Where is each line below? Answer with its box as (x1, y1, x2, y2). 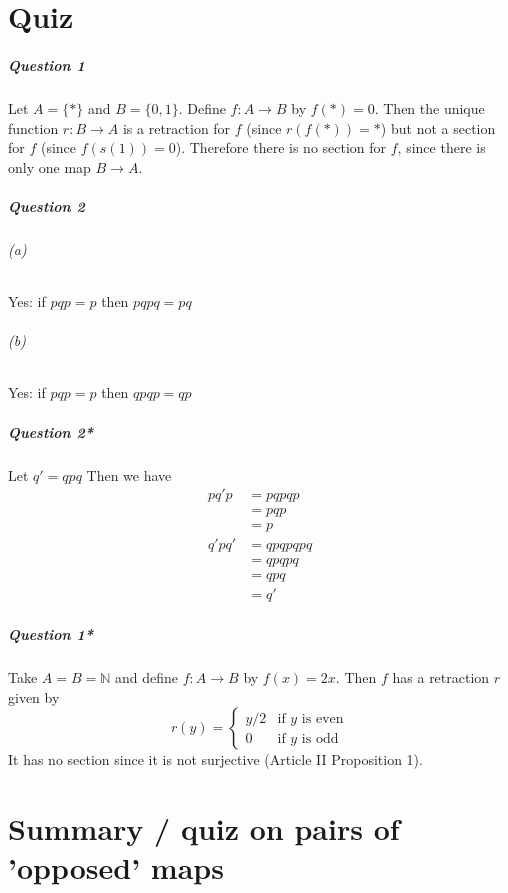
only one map (8, 156, 91, 177)
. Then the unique (374, 97, 485, 118)
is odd (301, 731, 339, 746)
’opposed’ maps (8, 847, 224, 888)
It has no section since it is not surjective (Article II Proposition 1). (8, 749, 423, 770)
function (8, 117, 59, 138)
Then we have (86, 464, 172, 485)
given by (8, 686, 60, 707)
